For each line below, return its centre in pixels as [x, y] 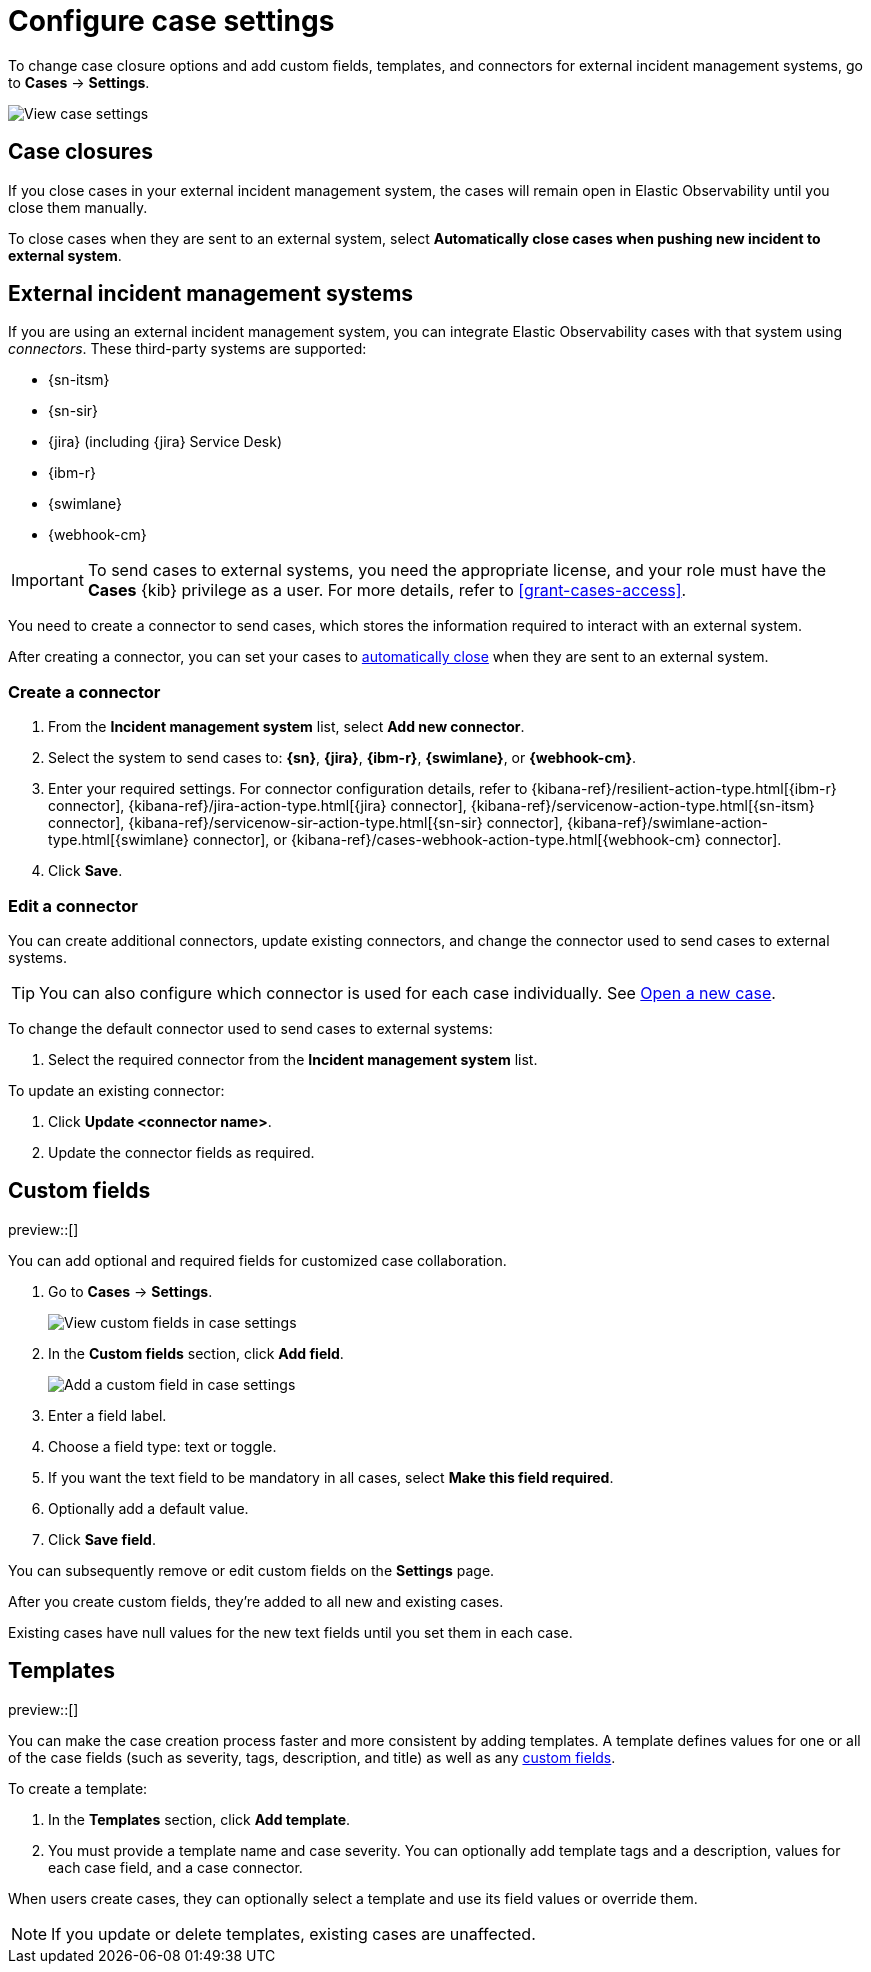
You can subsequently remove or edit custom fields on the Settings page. [251, 1570]
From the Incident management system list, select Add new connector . [286, 727]
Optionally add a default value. [148, 1508]
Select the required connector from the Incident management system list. [293, 1059]
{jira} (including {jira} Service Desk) [165, 442]
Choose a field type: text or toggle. [162, 1446]
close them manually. [78, 207]
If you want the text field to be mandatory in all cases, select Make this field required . [331, 1477]
